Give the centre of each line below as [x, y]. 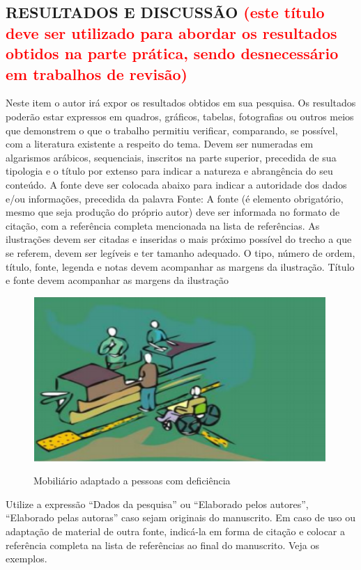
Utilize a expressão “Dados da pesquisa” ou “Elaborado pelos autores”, [157, 504]
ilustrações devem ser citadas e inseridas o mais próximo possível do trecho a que [179, 239]
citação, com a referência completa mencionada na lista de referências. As [163, 225]
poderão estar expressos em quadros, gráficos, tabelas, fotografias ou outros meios [180, 116]
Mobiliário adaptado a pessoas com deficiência [132, 481]
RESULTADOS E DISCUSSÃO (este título [165, 12]
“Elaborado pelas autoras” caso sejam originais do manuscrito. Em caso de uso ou [181, 517]
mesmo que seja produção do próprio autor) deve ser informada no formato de [173, 212]
